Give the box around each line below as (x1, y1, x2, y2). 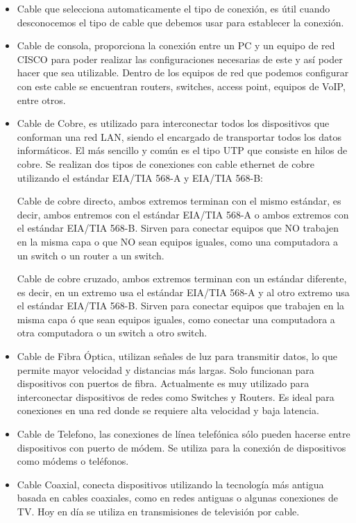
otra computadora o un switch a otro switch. (17, 325, 207, 340)
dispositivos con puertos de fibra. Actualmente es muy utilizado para (17, 376, 310, 391)
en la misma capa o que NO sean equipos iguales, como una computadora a (17, 234, 339, 248)
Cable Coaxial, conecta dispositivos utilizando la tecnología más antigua (17, 477, 324, 491)
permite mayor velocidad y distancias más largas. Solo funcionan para (17, 362, 314, 377)
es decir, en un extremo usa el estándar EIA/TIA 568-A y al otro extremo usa (17, 284, 350, 299)
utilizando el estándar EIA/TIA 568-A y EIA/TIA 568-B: (17, 170, 263, 185)
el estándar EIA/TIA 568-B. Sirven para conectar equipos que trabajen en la (17, 298, 345, 313)
